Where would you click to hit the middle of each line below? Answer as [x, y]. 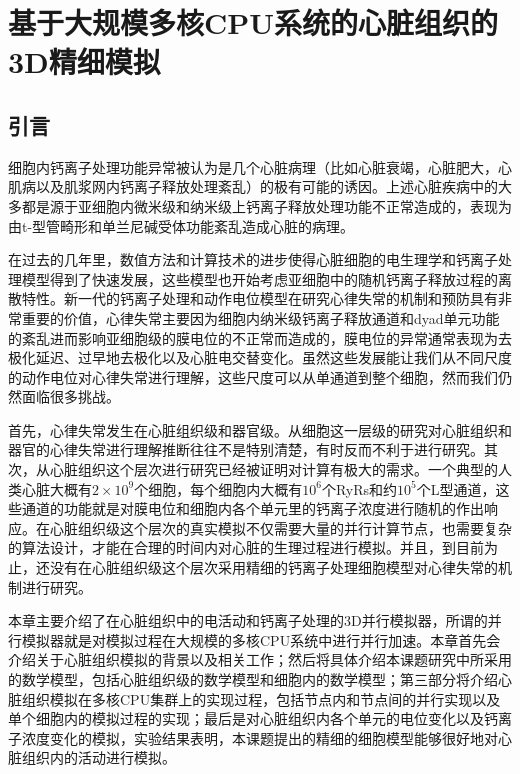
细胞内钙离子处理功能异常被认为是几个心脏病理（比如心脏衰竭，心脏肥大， [253, 166]
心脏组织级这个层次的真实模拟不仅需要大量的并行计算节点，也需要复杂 [280, 527]
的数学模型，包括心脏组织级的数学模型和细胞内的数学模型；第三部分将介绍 [253, 679]
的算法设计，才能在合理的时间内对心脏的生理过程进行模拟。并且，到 [232, 547]
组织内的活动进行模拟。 [98, 757]
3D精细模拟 [84, 61]
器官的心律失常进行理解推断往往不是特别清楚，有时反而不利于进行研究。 [246, 449]
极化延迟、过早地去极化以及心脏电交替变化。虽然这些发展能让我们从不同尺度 [260, 357]
